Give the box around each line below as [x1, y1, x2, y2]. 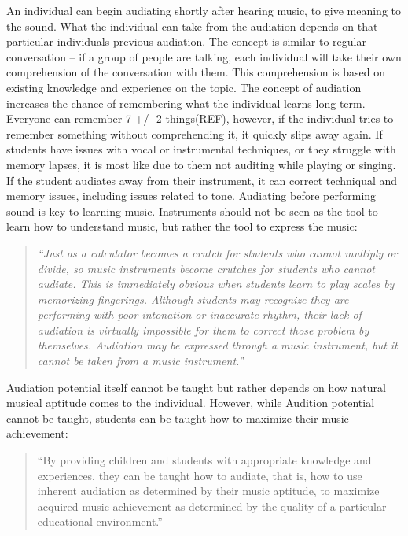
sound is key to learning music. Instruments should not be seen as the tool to [6, 202, 378, 219]
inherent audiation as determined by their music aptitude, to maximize [37, 482, 380, 499]
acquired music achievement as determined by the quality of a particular [37, 497, 387, 514]
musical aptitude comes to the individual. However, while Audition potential [6, 394, 375, 411]
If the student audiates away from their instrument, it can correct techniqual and [6, 172, 398, 188]
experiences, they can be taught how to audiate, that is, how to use [37, 467, 362, 483]
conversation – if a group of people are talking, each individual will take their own [6, 48, 402, 65]
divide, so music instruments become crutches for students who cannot [37, 260, 376, 276]
